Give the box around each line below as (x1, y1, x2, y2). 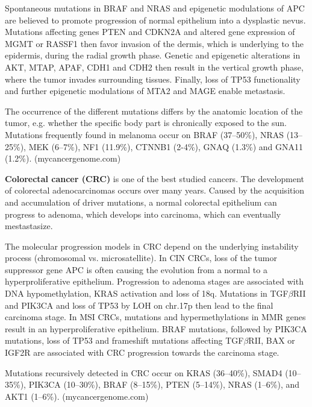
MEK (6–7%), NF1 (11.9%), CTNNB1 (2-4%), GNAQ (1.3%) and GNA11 (28, 140, 304, 153)
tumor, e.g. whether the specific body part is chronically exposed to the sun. (5, 116, 287, 129)
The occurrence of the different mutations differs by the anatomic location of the (5, 104, 303, 117)
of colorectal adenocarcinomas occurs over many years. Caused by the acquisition (5, 184, 305, 197)
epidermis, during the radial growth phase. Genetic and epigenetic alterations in (5, 49, 301, 62)
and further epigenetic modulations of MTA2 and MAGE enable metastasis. (5, 84, 285, 97)
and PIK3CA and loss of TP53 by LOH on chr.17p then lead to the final (5, 298, 273, 311)
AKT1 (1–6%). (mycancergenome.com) (5, 390, 149, 402)
